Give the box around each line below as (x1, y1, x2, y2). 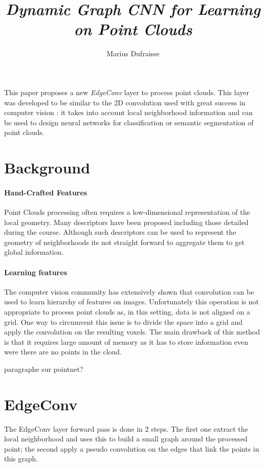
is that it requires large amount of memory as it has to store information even (4, 336, 248, 347)
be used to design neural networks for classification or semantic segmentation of (4, 117, 254, 127)
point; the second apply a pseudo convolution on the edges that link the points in (4, 443, 259, 454)
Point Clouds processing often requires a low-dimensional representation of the (4, 207, 250, 217)
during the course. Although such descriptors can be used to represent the (4, 227, 236, 237)
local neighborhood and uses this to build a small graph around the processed (4, 433, 248, 444)
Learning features (4, 266, 67, 277)
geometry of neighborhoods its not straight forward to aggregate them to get (4, 236, 245, 247)
